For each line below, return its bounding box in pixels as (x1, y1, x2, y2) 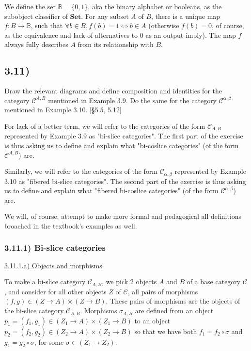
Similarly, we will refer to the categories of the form (4, 166, 158, 176)
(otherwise (148, 20, 179, 31)
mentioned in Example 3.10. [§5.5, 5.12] (4, 105, 122, 115)
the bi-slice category (4, 305, 64, 316)
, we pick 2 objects (102, 276, 157, 287)
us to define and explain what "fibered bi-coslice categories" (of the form (4, 185, 219, 196)
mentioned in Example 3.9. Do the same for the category (48, 95, 217, 105)
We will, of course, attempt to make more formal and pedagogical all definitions (4, 211, 242, 221)
